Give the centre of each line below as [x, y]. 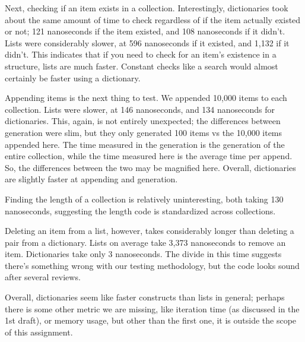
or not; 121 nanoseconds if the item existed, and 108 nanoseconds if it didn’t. [145, 31]
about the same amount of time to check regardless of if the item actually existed [153, 19]
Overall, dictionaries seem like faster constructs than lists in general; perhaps [145, 297]
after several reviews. [43, 277]
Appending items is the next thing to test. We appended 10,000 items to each [146, 98]
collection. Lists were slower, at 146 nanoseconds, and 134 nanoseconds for [140, 109]
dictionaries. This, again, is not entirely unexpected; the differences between [143, 121]
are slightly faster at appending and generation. [91, 179]
